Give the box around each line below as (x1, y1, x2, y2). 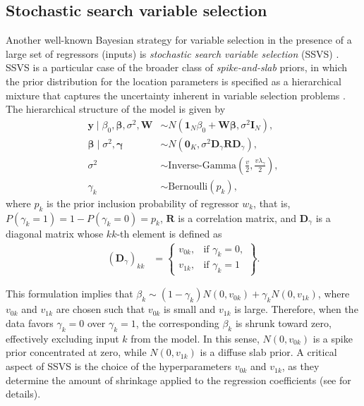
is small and (164, 302, 216, 316)
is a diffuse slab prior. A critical (200, 345, 337, 359)
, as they (281, 359, 320, 374)
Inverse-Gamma (168, 160, 237, 171)
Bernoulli (168, 181, 208, 192)
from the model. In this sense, (131, 331, 260, 345)
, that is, (253, 195, 291, 210)
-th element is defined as (116, 226, 222, 240)
